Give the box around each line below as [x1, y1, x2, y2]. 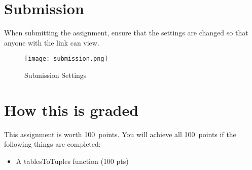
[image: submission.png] [24, 55, 108, 63]
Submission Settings [24, 69, 87, 80]
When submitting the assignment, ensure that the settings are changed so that [4, 27, 248, 38]
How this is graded [4, 99, 139, 120]
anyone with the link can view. [4, 37, 99, 48]
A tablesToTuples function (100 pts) [16, 155, 129, 166]
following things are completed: [4, 139, 101, 149]
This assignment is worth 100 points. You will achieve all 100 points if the [4, 129, 236, 139]
